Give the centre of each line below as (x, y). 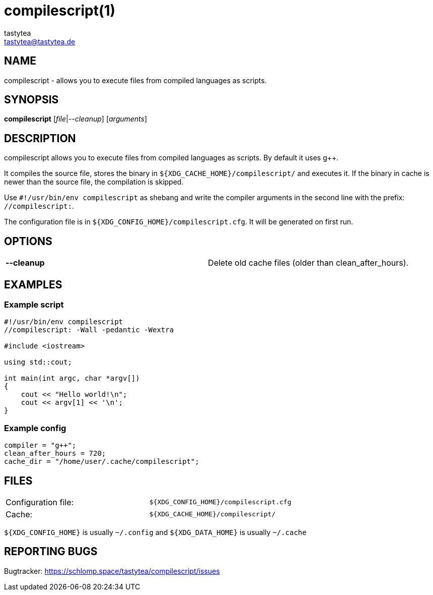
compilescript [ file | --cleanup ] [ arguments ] (76, 119)
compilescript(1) (60, 11)
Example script (34, 304)
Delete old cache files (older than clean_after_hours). (308, 263)
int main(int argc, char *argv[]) (72, 378)
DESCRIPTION (40, 138)
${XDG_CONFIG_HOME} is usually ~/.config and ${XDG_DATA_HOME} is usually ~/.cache (155, 532)
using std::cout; (38, 362)
